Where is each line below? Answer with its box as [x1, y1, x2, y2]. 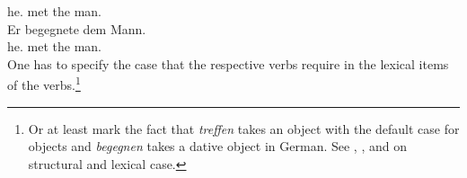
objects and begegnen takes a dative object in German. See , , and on [28, 137, 407, 156]
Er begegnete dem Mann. [7, 19, 146, 38]
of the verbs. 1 [7, 73, 81, 94]
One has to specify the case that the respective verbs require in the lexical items [7, 54, 449, 73]
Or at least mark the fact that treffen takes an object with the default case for [28, 119, 460, 138]
